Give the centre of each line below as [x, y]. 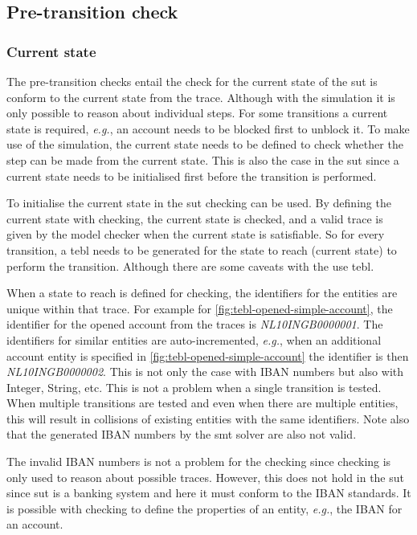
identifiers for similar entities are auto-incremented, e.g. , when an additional [194, 339]
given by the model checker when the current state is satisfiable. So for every [196, 234]
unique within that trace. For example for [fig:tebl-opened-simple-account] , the [200, 308]
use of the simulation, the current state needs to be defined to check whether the [205, 144]
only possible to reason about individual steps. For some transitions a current [197, 113]
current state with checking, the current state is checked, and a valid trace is [195, 218]
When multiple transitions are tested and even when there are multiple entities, [202, 403]
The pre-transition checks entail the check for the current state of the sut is [192, 81]
